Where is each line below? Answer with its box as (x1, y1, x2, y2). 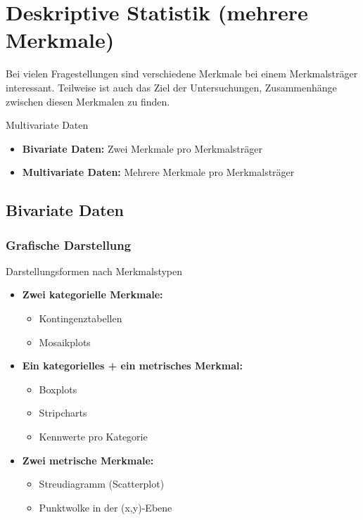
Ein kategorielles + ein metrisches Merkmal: (22, 358, 243, 373)
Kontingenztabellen (39, 311, 122, 326)
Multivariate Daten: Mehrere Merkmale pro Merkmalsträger (22, 165, 295, 179)
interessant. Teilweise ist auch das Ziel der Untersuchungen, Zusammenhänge (6, 80, 337, 94)
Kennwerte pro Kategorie (39, 429, 148, 444)
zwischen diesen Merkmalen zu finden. (6, 94, 170, 108)
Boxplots (39, 381, 77, 396)
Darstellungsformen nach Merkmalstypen (6, 263, 183, 278)
